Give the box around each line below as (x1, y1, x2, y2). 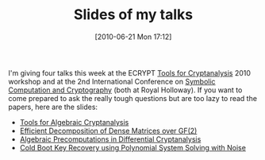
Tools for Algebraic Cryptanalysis (19, 117, 129, 127)
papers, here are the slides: (8, 102, 98, 111)
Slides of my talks (74, 6, 193, 24)
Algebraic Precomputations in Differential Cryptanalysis (19, 134, 202, 144)
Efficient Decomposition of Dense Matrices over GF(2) (19, 126, 198, 135)
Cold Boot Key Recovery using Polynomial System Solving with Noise (19, 142, 246, 152)
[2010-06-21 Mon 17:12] (94, 32, 172, 41)
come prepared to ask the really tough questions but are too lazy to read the (8, 93, 258, 103)
